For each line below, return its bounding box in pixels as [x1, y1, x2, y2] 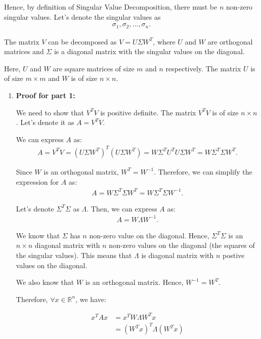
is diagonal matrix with [141, 249, 214, 260]
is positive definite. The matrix [100, 107, 196, 117]
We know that [16, 230, 60, 240]
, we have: [75, 293, 106, 304]
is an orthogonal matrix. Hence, [85, 277, 184, 287]
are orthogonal [207, 36, 253, 47]
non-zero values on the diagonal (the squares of [109, 240, 255, 250]
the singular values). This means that [16, 249, 132, 260]
